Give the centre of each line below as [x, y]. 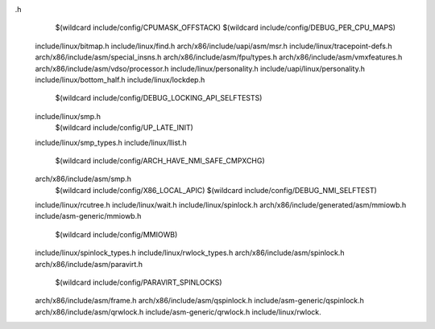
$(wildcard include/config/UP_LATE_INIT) [124, 128]
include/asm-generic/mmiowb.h [88, 216]
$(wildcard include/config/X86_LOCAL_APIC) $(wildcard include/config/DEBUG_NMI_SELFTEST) [216, 190]
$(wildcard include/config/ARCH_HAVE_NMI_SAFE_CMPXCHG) [160, 160]
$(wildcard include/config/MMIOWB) [116, 234]
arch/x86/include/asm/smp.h [83, 179]
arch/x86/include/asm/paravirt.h [89, 264]
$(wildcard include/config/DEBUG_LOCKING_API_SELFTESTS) [159, 98]
